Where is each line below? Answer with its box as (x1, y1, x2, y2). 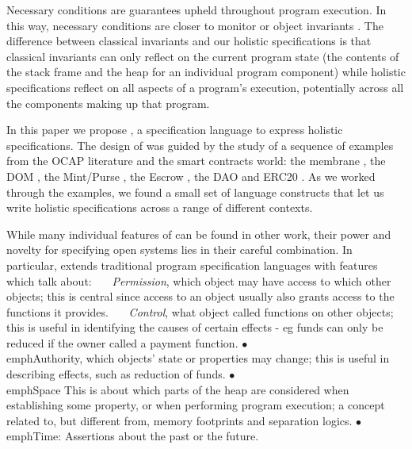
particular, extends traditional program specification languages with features (6, 256, 378, 273)
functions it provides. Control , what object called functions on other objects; (6, 303, 394, 320)
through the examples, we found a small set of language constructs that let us (6, 183, 384, 200)
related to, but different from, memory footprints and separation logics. (6, 412, 353, 428)
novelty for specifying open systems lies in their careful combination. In (6, 241, 353, 258)
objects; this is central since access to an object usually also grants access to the (6, 288, 395, 305)
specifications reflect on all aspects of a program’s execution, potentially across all (6, 79, 404, 95)
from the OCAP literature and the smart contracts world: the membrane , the (6, 152, 386, 169)
